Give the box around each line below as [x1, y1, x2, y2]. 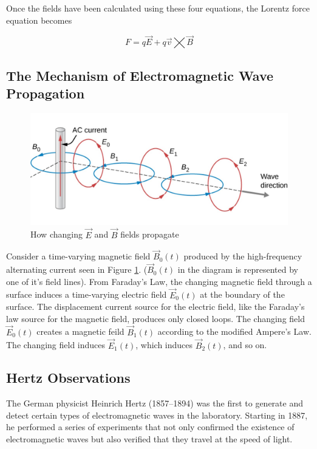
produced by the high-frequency [183, 250, 302, 262]
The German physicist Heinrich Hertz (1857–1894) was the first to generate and [6, 397, 304, 410]
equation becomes [6, 13, 72, 26]
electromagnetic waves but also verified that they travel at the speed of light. [6, 433, 293, 445]
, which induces [135, 338, 193, 351]
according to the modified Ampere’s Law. [157, 325, 312, 338]
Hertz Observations [6, 368, 131, 387]
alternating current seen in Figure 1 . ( [6, 263, 148, 276]
